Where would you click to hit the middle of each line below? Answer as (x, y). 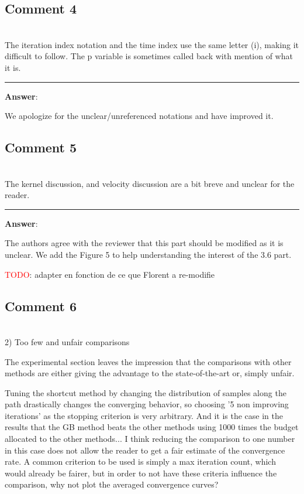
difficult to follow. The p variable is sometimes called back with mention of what (149, 56)
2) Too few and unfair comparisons (67, 341)
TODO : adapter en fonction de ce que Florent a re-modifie (110, 274)
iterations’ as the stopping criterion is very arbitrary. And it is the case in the (144, 415)
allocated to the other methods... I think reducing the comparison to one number (150, 439)
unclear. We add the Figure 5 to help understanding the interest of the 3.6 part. (148, 254)
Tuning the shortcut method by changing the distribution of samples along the (146, 392)
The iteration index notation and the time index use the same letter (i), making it (152, 44)
